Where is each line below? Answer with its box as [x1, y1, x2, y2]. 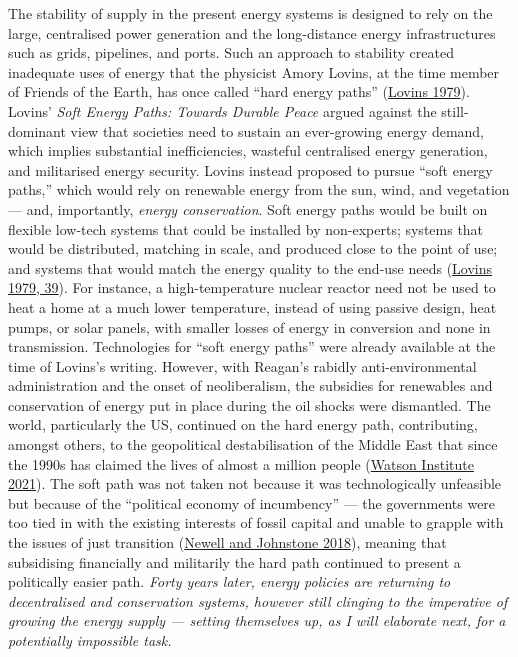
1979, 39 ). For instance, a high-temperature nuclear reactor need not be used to [8, 277, 496, 298]
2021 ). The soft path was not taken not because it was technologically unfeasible [8, 473, 502, 494]
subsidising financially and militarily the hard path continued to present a [8, 551, 461, 572]
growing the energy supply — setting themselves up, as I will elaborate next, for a [8, 610, 506, 631]
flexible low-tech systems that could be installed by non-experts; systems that [8, 218, 484, 239]
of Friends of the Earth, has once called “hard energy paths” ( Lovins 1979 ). [8, 81, 470, 102]
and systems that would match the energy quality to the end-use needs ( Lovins [8, 257, 493, 278]
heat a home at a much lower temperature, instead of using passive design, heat [8, 296, 497, 317]
